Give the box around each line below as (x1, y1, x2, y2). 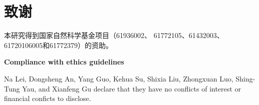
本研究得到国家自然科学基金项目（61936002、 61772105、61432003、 (4, 30, 224, 40)
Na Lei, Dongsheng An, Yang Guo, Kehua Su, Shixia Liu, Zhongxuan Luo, (4, 73, 233, 83)
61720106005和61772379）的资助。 (4, 39, 113, 50)
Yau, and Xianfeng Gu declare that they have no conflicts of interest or (22, 83, 241, 93)
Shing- (235, 73, 255, 83)
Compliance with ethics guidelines (4, 56, 124, 67)
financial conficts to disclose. (4, 93, 91, 103)
